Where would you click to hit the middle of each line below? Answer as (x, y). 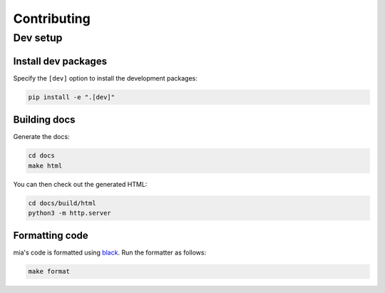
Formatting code (51, 236)
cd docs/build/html (62, 203)
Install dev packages (60, 61)
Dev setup (38, 38)
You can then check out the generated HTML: (80, 184)
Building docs (44, 120)
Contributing (52, 19)
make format (49, 272)
